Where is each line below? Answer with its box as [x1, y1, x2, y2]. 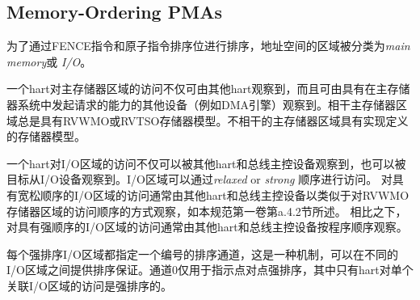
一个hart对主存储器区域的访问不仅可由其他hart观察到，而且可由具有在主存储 [6, 80, 410, 97]
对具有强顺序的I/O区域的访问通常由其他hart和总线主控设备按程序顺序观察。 [6, 218, 408, 235]
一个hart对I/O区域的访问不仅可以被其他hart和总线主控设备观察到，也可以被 [6, 154, 406, 171]
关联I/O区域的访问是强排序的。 [6, 277, 172, 294]
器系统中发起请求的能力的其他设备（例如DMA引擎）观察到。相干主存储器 [6, 95, 397, 112]
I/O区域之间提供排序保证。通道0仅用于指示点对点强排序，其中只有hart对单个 [6, 261, 414, 278]
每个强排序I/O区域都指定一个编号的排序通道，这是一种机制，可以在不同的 [6, 245, 398, 262]
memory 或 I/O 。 [6, 53, 92, 70]
